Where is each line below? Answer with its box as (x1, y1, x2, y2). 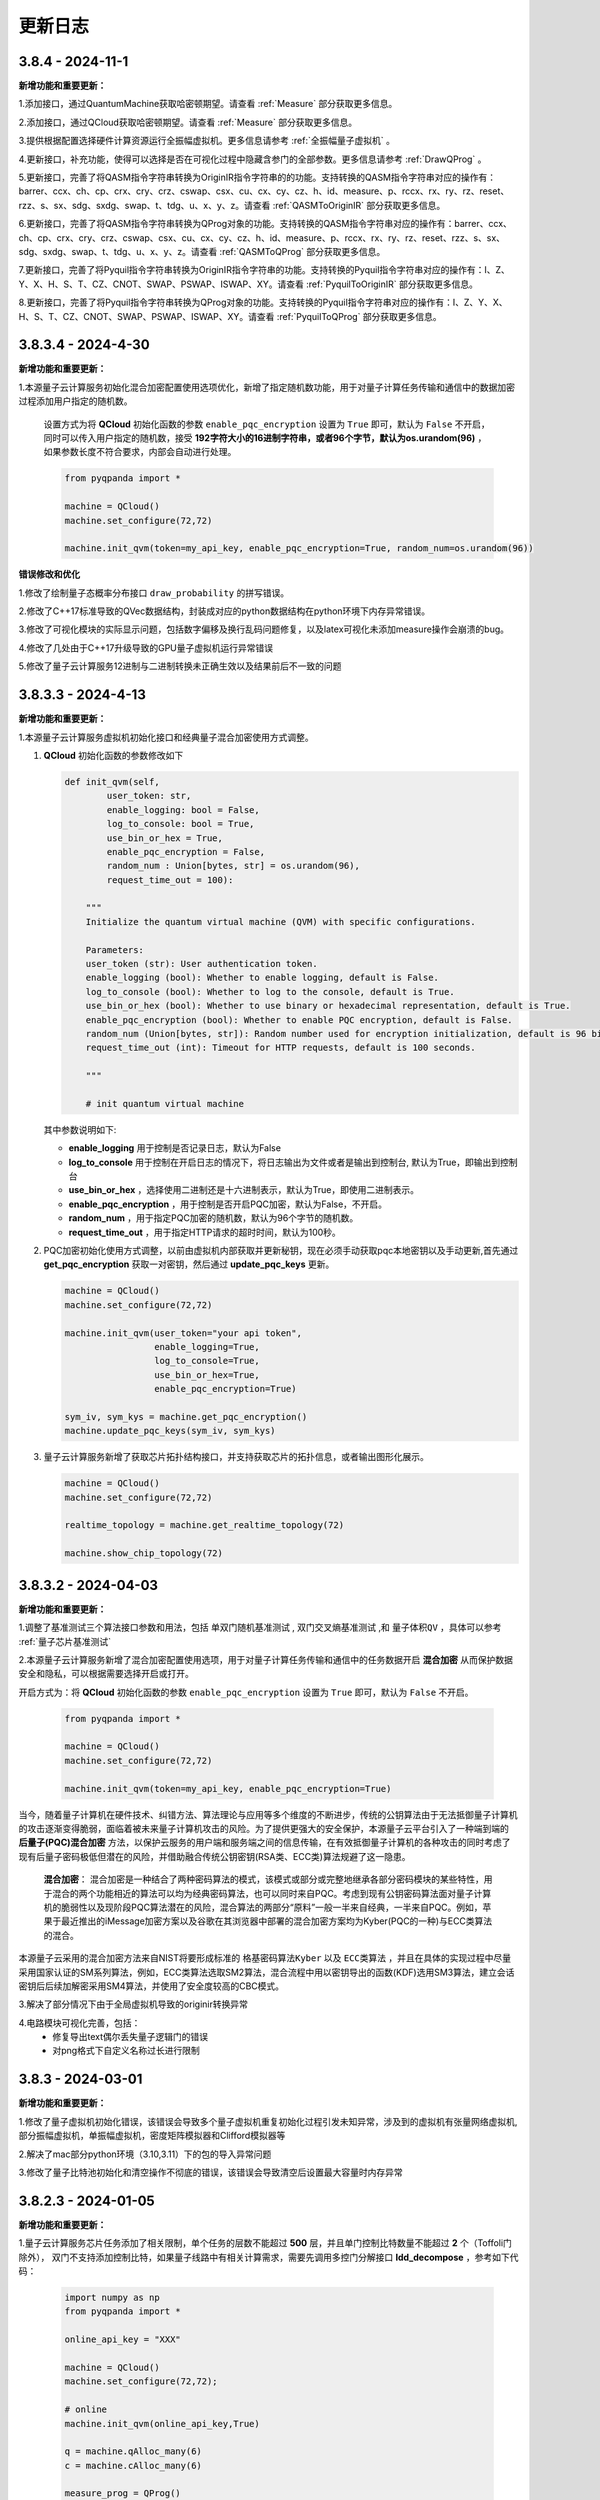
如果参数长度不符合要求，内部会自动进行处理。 (43, 446, 237, 458)
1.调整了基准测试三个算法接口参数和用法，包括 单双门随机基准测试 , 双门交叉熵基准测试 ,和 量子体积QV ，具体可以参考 (18, 1621, 502, 1634)
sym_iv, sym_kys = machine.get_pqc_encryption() (64, 1411, 308, 1422)
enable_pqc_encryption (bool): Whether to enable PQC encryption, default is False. (85, 1014, 514, 1025)
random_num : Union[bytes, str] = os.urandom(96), (106, 860, 360, 872)
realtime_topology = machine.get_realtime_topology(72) (64, 1520, 345, 1531)
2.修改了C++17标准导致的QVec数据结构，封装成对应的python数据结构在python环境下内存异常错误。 (18, 605, 431, 617)
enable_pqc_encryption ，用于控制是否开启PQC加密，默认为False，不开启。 (68, 1198, 388, 1210)
